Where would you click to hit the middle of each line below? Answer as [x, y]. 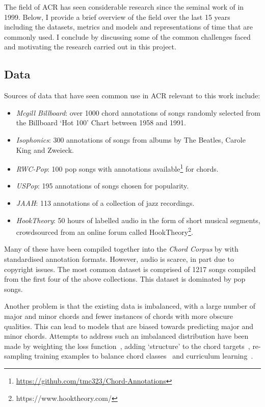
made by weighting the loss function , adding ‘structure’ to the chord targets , [127, 346]
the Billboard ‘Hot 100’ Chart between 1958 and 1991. [101, 123]
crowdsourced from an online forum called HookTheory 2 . [105, 231]
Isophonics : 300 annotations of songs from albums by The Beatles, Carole [131, 139]
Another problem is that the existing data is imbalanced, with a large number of [130, 306]
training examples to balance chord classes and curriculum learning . [144, 356]
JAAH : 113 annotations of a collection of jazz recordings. [105, 202]
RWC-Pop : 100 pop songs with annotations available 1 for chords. [117, 168]
